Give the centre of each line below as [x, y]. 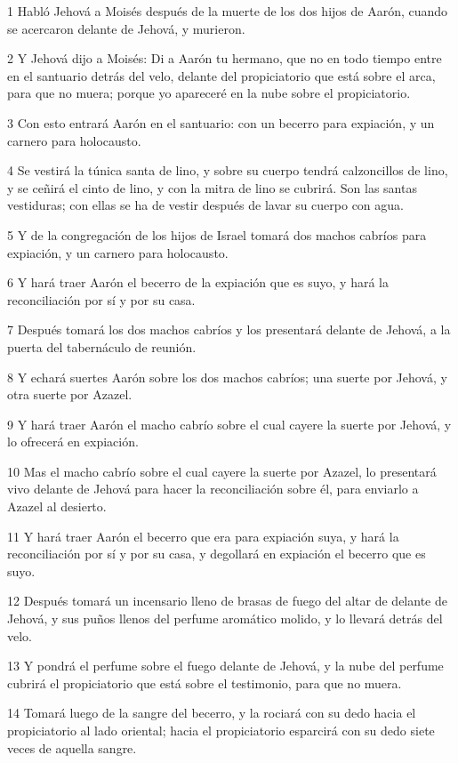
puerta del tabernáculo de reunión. [102, 346]
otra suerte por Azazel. [70, 394]
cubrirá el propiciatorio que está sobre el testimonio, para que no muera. [205, 683]
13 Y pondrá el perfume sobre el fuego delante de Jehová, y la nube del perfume [225, 666]
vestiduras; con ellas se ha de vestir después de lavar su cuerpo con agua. [205, 205]
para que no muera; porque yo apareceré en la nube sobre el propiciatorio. [209, 93]
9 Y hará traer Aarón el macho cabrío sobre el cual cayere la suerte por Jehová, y [229, 424]
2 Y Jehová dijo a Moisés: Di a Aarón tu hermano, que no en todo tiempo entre [225, 58]
